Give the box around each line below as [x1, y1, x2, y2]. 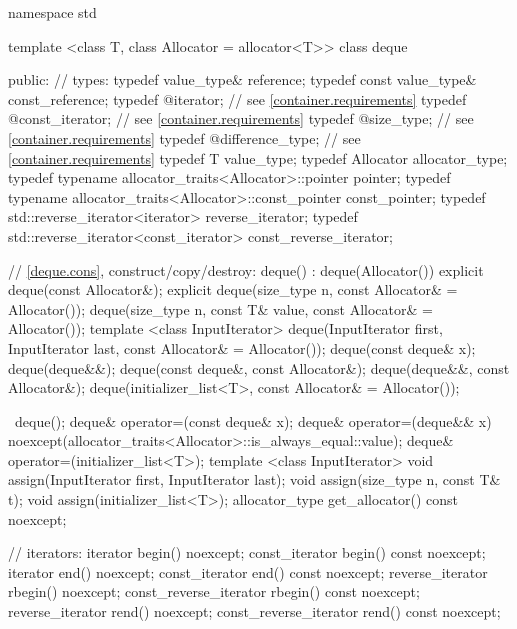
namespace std [8, 2, 97, 22]
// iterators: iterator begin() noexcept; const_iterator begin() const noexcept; [8, 542, 486, 563]
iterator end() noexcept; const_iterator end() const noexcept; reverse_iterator [8, 561, 488, 582]
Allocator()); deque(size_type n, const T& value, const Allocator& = [8, 298, 433, 319]
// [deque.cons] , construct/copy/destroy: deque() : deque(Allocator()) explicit [8, 259, 484, 280]
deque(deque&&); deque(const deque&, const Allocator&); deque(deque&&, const [8, 357, 510, 378]
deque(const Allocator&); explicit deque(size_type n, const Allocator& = [8, 279, 458, 300]
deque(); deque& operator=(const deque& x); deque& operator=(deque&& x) [14, 410, 492, 431]
